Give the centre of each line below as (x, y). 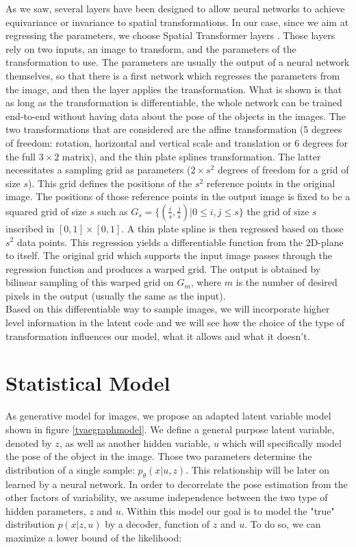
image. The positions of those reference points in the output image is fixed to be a (178, 196)
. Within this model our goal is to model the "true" (228, 510)
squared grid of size (46, 211)
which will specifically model (282, 442)
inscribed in (30, 228)
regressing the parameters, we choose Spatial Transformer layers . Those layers (170, 35)
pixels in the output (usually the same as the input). (116, 295)
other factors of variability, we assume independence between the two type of (167, 497)
